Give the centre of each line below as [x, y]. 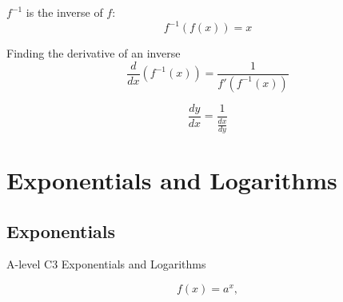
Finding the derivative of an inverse [94, 53]
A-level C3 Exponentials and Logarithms [106, 264]
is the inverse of [64, 12]
